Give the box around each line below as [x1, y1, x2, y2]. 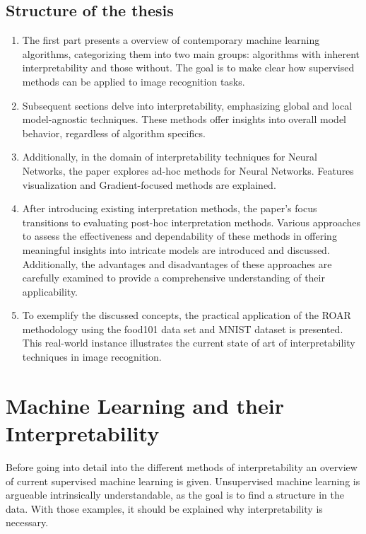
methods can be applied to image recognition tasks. [22, 74, 245, 88]
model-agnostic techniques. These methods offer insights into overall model [22, 112, 347, 127]
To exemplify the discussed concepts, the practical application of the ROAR [22, 308, 351, 323]
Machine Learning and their [6, 390, 284, 419]
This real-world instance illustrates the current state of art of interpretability [22, 335, 355, 350]
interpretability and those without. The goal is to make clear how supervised [22, 60, 355, 75]
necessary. [6, 515, 49, 530]
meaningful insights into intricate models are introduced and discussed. [22, 242, 330, 257]
